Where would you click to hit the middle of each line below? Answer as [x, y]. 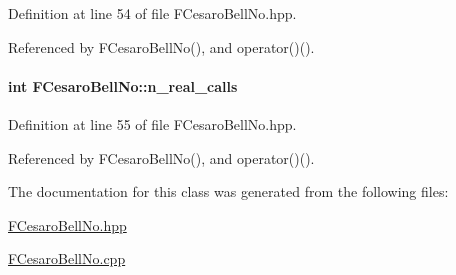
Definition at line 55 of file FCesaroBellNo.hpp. [152, 123]
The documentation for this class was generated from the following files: [228, 191]
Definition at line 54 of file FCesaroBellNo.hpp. [152, 13]
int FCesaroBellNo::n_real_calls [123, 85]
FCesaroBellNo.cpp [67, 258]
